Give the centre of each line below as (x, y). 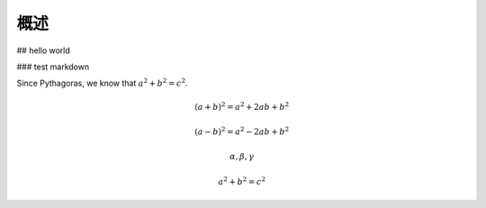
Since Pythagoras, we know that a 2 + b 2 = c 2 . (102, 83)
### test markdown (53, 67)
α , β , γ (242, 157)
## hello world (44, 50)
